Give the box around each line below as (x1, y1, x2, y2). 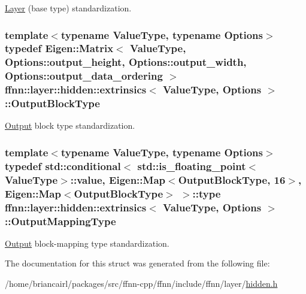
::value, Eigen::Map (70, 172, 166, 187)
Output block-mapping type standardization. (5, 237, 169, 249)
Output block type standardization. (5, 119, 135, 132)
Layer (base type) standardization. (5, 2, 132, 14)
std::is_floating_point (137, 158, 246, 173)
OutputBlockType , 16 (178, 172, 286, 187)
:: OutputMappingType (5, 213, 116, 228)
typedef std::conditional (5, 158, 121, 173)
